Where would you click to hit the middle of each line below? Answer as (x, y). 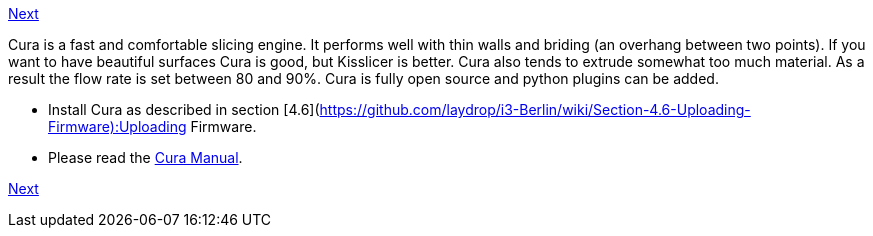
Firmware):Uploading (117, 126)
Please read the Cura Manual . (145, 157)
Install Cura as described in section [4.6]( (184, 109)
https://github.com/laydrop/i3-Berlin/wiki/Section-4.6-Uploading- (535, 109)
